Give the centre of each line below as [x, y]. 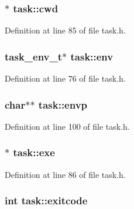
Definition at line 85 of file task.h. [65, 30]
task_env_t [34, 56]
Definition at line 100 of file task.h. [67, 126]
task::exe [34, 152]
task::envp [63, 104]
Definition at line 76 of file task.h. [65, 78]
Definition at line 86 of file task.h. [65, 174]
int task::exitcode [46, 200]
